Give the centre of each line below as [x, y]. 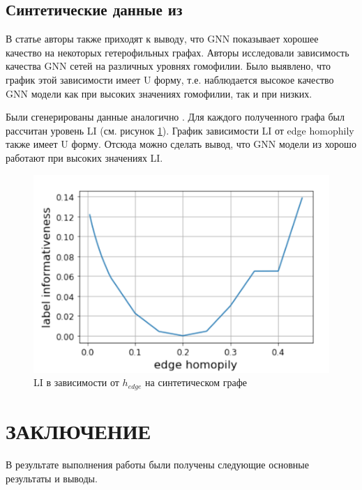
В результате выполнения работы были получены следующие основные [157, 464]
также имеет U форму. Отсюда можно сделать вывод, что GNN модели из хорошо [181, 144]
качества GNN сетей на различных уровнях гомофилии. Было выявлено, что [168, 66]
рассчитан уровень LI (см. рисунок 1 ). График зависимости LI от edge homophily [180, 130]
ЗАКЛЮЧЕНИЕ [78, 430]
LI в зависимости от [76, 382]
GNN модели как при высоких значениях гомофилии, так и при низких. [159, 93]
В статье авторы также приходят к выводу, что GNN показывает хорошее [162, 39]
